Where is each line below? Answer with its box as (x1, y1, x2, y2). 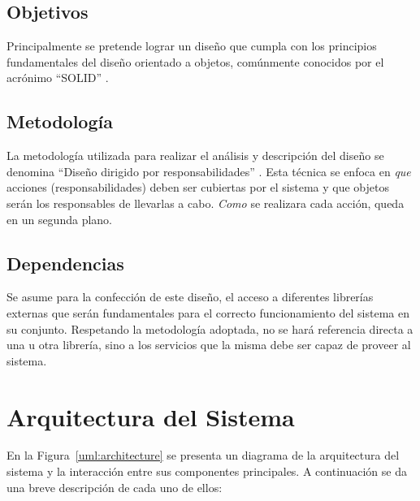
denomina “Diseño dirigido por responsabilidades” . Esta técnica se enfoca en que (6, 162, 411, 179)
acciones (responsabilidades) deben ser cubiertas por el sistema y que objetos (6, 179, 389, 196)
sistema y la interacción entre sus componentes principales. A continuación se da (6, 463, 407, 480)
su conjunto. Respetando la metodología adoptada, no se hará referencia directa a (6, 320, 414, 337)
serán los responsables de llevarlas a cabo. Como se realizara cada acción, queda (6, 194, 405, 211)
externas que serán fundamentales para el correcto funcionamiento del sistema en (6, 304, 409, 321)
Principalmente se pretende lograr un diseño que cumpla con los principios (6, 37, 377, 54)
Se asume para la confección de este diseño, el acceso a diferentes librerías (6, 288, 374, 305)
